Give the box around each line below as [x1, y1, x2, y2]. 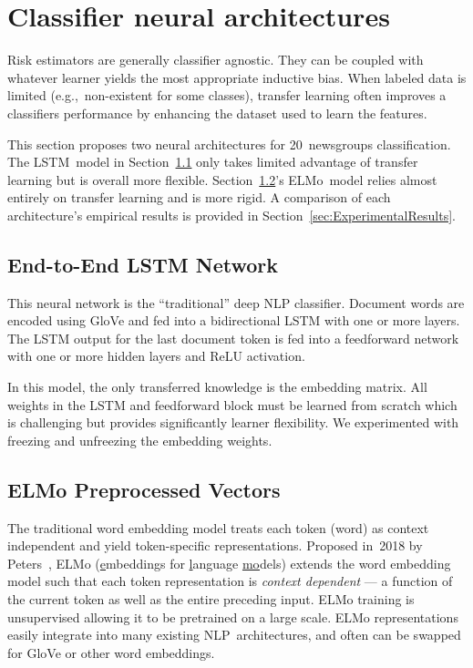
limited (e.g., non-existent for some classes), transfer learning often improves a [7, 86, 447, 105]
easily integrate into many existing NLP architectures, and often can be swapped [7, 625, 461, 644]
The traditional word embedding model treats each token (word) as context [7, 518, 429, 537]
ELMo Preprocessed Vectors [7, 475, 281, 503]
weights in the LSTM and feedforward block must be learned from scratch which [7, 395, 458, 414]
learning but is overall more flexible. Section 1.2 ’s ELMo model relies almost [7, 170, 437, 189]
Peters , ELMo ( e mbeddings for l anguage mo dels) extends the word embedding [7, 553, 451, 572]
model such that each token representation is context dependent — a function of [7, 571, 453, 591]
